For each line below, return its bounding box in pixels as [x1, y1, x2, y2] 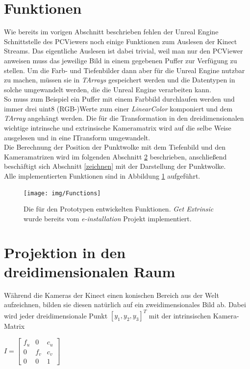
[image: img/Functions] [24, 189, 101, 197]
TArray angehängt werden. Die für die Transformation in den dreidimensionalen [4, 113, 244, 123]
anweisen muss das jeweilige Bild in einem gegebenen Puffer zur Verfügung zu [4, 55, 237, 65]
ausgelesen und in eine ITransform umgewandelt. [4, 132, 150, 142]
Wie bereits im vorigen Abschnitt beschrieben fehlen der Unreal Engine [4, 26, 219, 37]
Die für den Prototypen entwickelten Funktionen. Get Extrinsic [24, 204, 214, 214]
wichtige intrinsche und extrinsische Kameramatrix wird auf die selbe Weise [4, 123, 231, 133]
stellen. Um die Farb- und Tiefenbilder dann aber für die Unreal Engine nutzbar [4, 65, 245, 75]
